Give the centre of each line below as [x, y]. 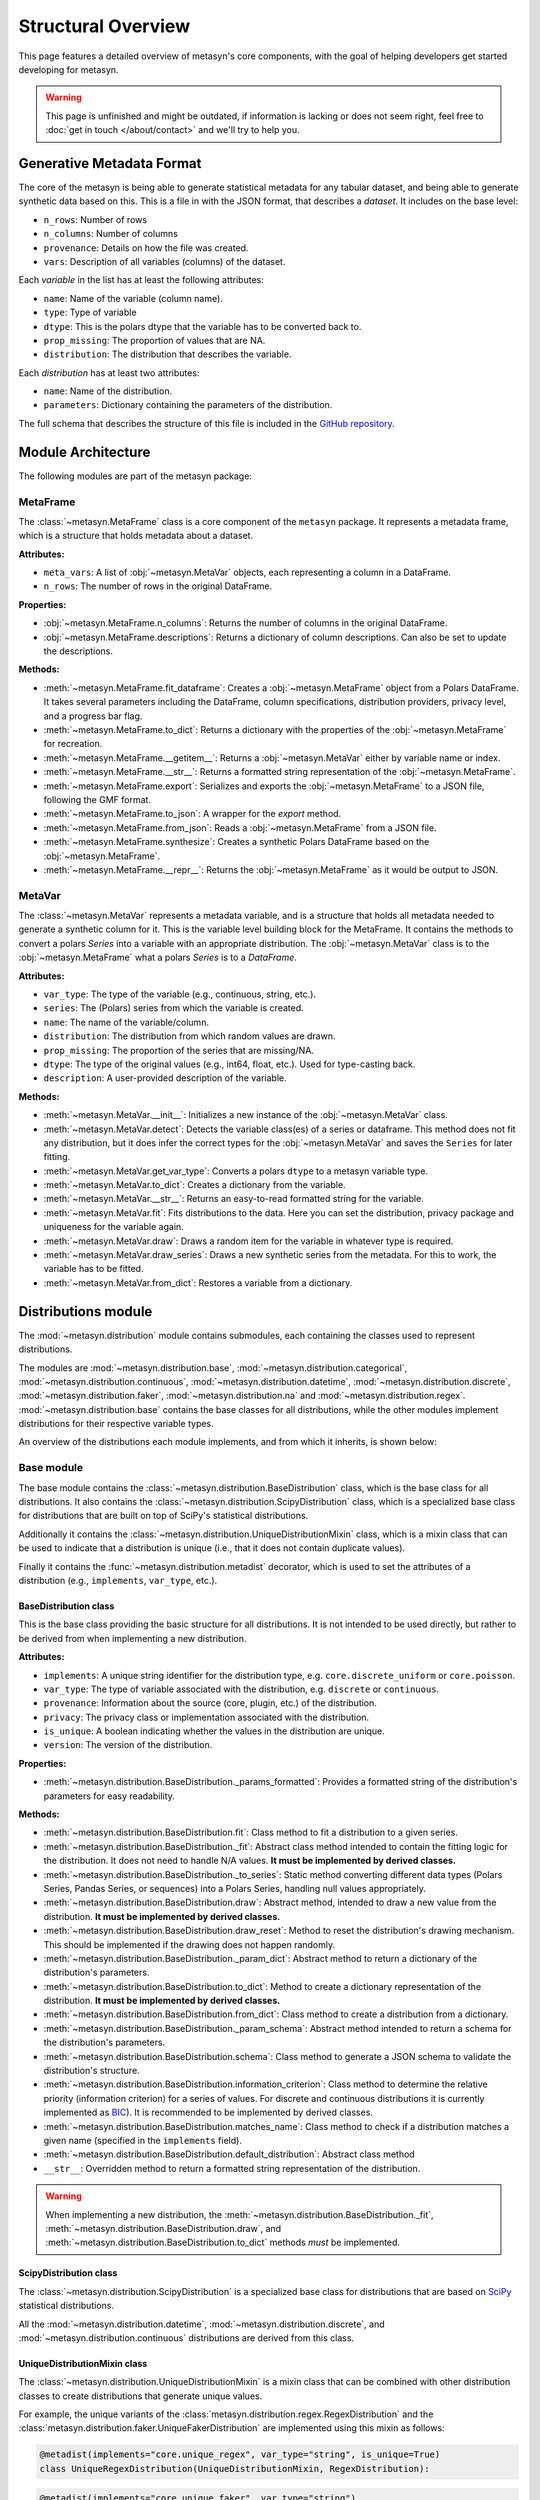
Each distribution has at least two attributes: [109, 372]
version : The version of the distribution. [128, 1745]
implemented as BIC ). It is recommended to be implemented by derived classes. [208, 2112]
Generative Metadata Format [110, 163]
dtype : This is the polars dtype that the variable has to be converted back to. [202, 326]
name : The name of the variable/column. [126, 1022]
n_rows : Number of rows [95, 219]
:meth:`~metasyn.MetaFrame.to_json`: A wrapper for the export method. [192, 814]
